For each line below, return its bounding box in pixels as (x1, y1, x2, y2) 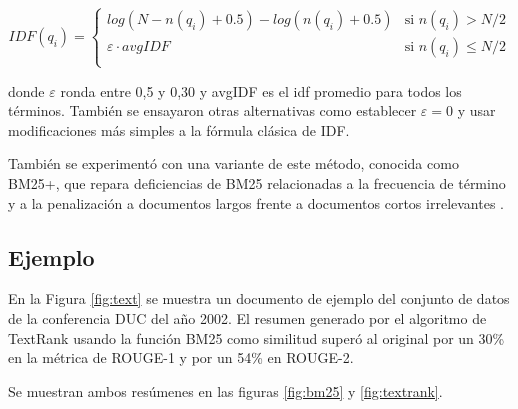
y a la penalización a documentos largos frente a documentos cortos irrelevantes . (8, 192, 504, 213)
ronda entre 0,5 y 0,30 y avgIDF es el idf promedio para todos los (60, 80, 462, 101)
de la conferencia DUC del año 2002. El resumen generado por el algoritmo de (8, 307, 487, 328)
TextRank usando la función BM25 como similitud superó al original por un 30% (8, 327, 505, 348)
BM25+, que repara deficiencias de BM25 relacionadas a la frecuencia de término (8, 172, 506, 193)
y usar (457, 100, 496, 121)
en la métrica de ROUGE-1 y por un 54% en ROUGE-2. (8, 347, 354, 368)
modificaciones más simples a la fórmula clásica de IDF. (8, 119, 350, 140)
